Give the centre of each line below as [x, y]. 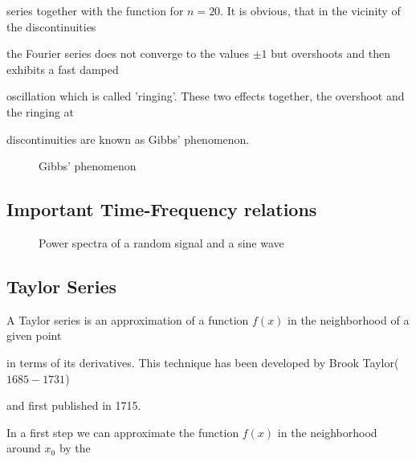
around [24, 448]
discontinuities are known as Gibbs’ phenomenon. [128, 139]
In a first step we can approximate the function [123, 432]
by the [75, 448]
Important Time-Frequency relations [162, 209]
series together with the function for [95, 10]
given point [34, 335]
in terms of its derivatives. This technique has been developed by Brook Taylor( [203, 362]
